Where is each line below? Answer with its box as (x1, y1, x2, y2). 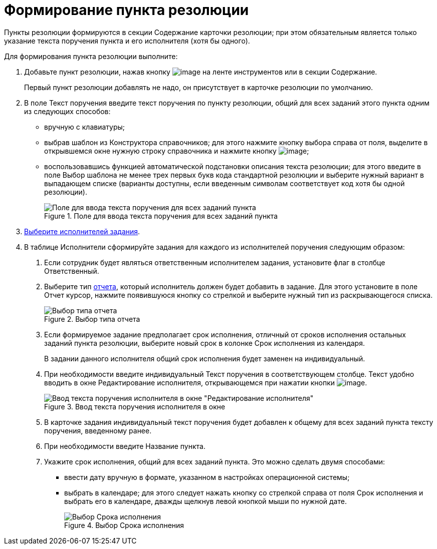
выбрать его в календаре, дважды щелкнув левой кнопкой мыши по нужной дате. (64, 496, 347, 505)
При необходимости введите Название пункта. (44, 441, 205, 450)
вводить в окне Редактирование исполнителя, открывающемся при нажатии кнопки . (44, 378, 367, 387)
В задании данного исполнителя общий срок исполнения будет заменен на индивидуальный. (44, 354, 365, 363)
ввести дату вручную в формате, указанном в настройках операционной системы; (64, 472, 350, 481)
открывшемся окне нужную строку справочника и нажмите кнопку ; (44, 146, 309, 155)
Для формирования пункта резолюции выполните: (4, 52, 178, 61)
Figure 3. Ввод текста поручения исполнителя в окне (44, 402, 226, 411)
